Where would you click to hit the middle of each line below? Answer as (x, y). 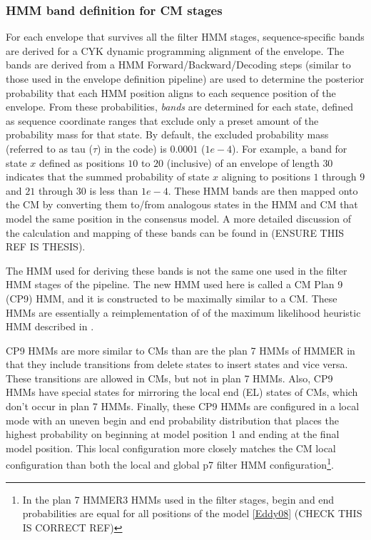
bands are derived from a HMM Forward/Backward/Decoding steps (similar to (178, 65)
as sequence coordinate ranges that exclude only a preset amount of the (162, 120)
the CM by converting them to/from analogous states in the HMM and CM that (182, 204)
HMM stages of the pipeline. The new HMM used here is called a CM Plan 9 (174, 284)
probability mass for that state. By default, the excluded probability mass (167, 134)
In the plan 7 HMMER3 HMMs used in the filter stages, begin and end (178, 499)
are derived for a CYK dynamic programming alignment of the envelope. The (175, 50)
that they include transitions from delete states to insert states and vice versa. (177, 364)
